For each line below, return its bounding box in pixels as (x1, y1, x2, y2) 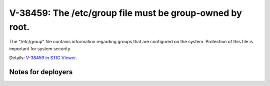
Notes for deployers (9, 68, 73, 76)
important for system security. (9, 45, 72, 52)
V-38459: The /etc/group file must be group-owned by (9, 7, 242, 18)
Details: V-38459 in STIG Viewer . (9, 55, 77, 61)
